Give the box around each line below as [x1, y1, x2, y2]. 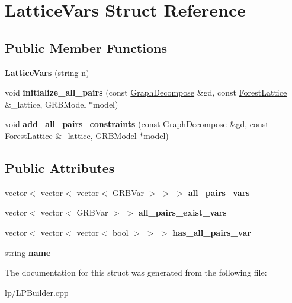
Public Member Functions [5, 38, 167, 56]
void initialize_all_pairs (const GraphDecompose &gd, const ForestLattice [5, 86, 287, 99]
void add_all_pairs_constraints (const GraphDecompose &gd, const [5, 118, 269, 130]
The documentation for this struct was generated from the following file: [5, 266, 267, 279]
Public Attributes [5, 158, 115, 176]
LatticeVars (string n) [5, 66, 89, 78]
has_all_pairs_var [172, 226, 251, 238]
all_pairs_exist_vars [138, 206, 227, 219]
